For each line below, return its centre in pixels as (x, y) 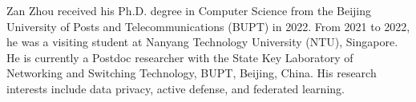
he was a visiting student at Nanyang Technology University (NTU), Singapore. (202, 42)
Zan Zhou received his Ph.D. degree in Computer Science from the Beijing (189, 10)
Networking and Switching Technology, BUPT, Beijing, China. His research (192, 73)
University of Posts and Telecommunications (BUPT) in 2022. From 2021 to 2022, (208, 26)
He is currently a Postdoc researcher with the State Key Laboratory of (180, 57)
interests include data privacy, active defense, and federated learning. (176, 88)
